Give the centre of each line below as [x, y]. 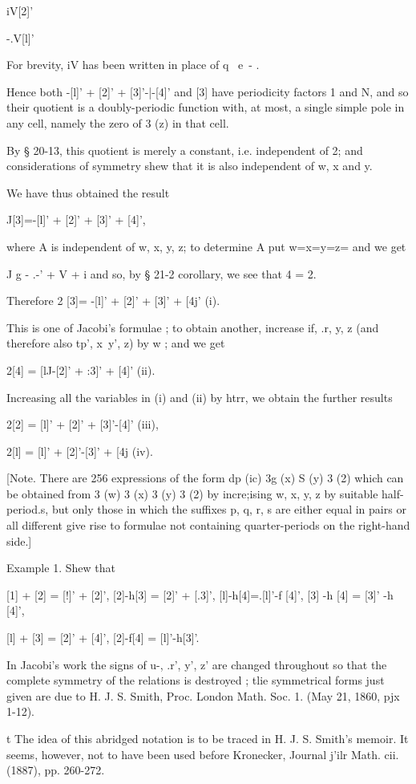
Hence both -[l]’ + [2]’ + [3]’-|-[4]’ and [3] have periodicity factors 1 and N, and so [208, 91]
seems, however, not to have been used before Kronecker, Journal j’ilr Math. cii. [203, 754]
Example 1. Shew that [61, 568]
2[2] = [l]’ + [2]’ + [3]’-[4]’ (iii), [83, 424]
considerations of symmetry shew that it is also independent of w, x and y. [190, 166]
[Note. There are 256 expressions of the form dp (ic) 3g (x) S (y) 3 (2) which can [205, 478]
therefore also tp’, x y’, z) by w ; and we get [116, 343]
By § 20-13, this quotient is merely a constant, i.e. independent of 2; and [185, 150]
